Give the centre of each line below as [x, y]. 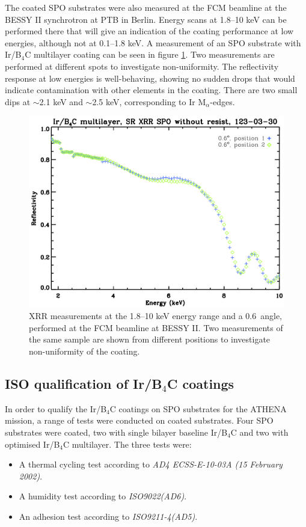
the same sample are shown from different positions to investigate [150, 339]
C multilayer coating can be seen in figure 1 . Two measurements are [150, 54]
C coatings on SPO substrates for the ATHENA [198, 408]
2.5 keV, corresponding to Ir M [149, 101]
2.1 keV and [61, 101]
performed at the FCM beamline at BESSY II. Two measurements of [156, 327]
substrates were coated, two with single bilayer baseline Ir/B [116, 432]
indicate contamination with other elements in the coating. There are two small [151, 90]
